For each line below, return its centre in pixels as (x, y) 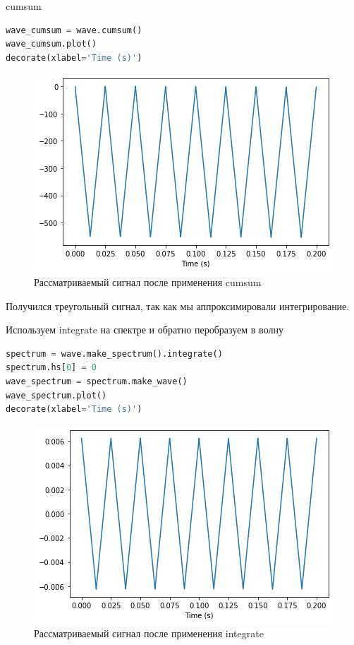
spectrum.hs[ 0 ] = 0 (51, 368)
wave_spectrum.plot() (56, 395)
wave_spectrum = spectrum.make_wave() (97, 381)
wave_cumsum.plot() (51, 44)
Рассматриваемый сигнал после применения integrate (149, 633)
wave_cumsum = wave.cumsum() (74, 30)
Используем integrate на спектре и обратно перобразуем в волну (145, 330)
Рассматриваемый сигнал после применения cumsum (148, 282)
